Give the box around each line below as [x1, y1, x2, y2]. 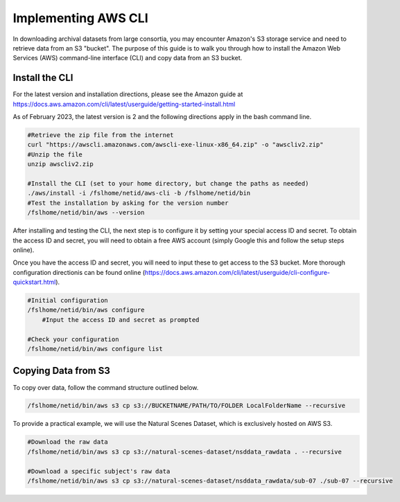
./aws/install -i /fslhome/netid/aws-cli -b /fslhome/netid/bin [27, 189, 251, 197]
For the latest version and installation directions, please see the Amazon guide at [12, 90, 243, 98]
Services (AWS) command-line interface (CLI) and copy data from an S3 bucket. [12, 54, 243, 62]
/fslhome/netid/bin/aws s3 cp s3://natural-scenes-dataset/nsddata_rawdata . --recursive [27, 447, 342, 456]
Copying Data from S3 [12, 365, 110, 377]
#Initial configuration [27, 296, 109, 305]
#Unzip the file [27, 150, 83, 159]
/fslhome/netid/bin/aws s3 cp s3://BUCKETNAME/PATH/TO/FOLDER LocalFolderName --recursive [27, 402, 346, 410]
